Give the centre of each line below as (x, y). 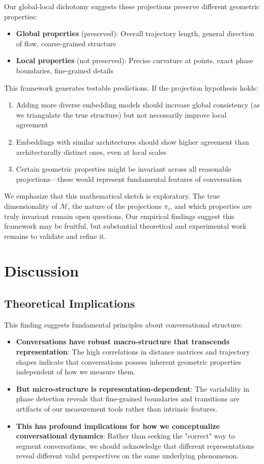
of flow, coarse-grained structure (66, 43)
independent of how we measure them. (76, 372)
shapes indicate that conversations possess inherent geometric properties (129, 361)
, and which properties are (211, 206)
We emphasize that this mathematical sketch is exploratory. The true (112, 196)
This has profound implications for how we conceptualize (118, 426)
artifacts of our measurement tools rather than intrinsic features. (117, 409)
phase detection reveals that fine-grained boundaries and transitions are (128, 399)
